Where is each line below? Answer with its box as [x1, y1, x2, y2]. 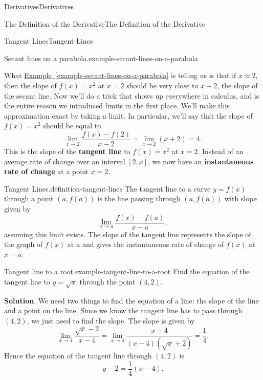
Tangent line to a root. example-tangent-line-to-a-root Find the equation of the [4, 266, 250, 277]
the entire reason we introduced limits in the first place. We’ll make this [4, 100, 230, 111]
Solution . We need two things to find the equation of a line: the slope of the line [4, 295, 259, 306]
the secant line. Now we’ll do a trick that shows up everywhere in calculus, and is [4, 90, 259, 101]
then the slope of [4, 80, 57, 90]
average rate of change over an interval [4, 156, 125, 166]
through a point [4, 193, 54, 204]
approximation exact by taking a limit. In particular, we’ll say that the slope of [4, 110, 253, 121]
